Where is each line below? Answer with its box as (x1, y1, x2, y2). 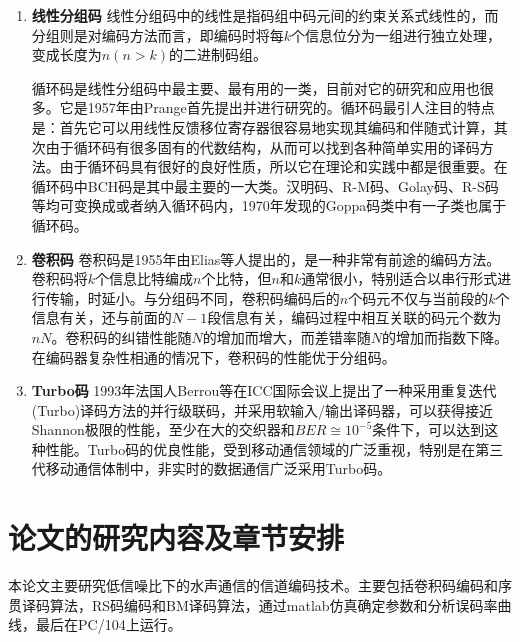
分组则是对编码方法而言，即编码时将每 (31, 24, 284, 45)
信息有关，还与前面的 (31, 307, 172, 328)
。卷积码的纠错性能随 (51, 326, 192, 347)
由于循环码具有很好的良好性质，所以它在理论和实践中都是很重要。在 (59, 156, 508, 177)
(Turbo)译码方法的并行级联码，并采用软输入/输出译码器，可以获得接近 (31, 399, 494, 420)
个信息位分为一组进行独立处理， (291, 24, 502, 45)
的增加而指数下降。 (381, 326, 508, 347)
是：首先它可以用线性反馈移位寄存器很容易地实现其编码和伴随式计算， (31, 116, 494, 137)
